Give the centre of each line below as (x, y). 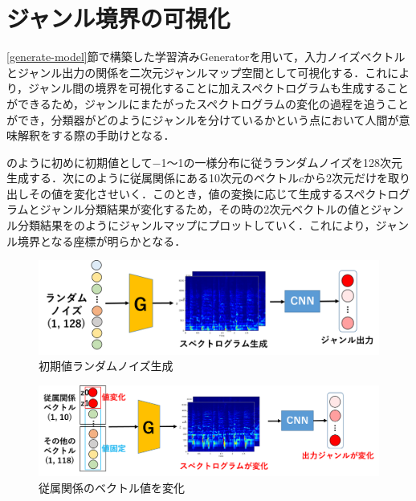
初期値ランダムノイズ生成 (106, 366)
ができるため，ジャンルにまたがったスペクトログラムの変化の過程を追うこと (208, 103)
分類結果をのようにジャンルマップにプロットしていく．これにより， (196, 225)
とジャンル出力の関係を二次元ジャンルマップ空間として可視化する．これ (197, 72)
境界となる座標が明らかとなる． (102, 240)
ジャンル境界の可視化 (118, 18)
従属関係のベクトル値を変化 (112, 487)
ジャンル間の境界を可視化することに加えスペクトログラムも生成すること (218, 88)
